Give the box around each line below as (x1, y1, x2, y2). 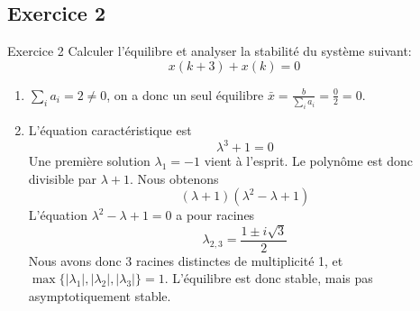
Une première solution (28, 151, 151, 170)
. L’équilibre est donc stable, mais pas (164, 269, 373, 288)
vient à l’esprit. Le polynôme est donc (204, 151, 414, 170)
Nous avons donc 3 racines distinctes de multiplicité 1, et (28, 251, 343, 270)
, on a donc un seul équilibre (106, 85, 264, 104)
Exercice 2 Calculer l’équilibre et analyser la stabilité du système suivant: (7, 41, 412, 60)
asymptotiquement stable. (28, 286, 171, 305)
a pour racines (176, 206, 255, 224)
